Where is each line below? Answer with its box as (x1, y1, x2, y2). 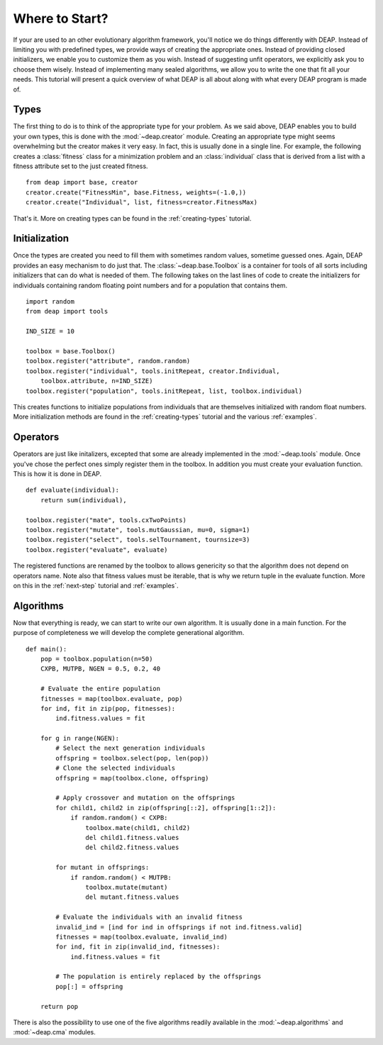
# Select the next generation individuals (55, 744, 206, 752)
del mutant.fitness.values (85, 893, 179, 901)
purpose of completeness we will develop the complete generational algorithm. (13, 629, 245, 637)
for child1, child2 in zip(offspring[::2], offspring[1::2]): (55, 804, 277, 812)
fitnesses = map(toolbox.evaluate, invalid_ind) (55, 933, 228, 941)
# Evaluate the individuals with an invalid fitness (55, 913, 243, 922)
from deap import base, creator (26, 178, 138, 187)
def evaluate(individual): (26, 486, 120, 494)
